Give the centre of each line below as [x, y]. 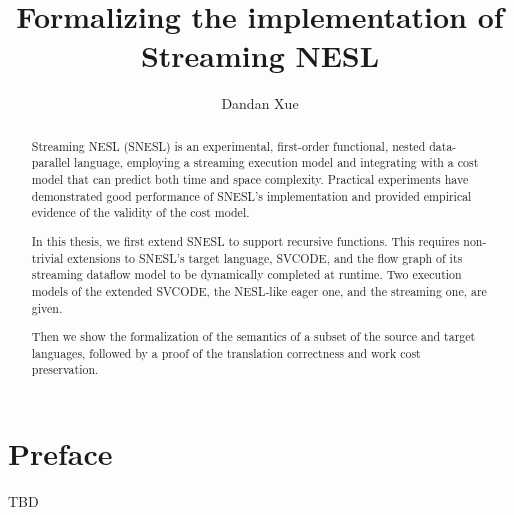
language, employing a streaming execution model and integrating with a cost [276, 162]
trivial [47, 257]
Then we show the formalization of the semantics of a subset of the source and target [253, 336]
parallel [51, 162]
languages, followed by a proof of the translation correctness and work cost [226, 352]
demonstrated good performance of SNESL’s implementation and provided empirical [251, 195]
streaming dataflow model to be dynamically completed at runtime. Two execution [246, 274]
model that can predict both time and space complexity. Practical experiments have [250, 179]
